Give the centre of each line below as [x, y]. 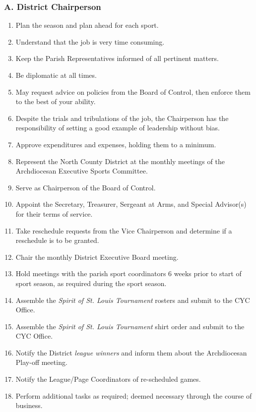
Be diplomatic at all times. [56, 75]
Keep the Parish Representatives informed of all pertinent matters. [117, 58]
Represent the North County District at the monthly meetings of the [120, 161]
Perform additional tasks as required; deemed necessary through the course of [134, 395]
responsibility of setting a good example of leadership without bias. [118, 128]
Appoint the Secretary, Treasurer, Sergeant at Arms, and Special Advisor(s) [131, 204]
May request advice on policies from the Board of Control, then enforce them [133, 91]
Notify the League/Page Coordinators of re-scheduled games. [108, 379]
